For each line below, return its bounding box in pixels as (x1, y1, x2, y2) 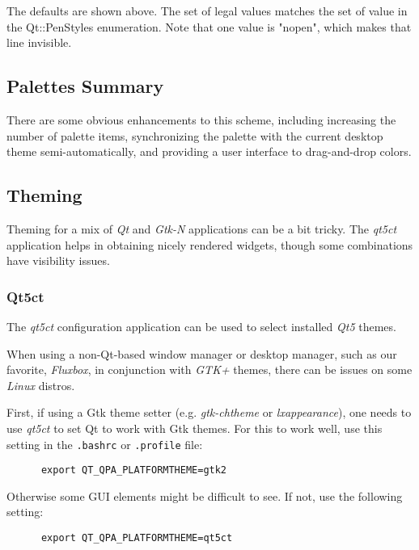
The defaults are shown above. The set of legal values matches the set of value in (6, 2, 408, 19)
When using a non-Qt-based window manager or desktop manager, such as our (6, 345, 397, 362)
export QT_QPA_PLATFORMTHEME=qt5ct (40, 532, 233, 544)
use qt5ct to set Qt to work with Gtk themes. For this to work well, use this (6, 419, 383, 436)
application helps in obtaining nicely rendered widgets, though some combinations (6, 236, 413, 253)
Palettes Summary (6, 73, 164, 99)
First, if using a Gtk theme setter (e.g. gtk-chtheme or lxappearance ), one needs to (6, 404, 412, 421)
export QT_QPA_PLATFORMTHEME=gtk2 (40, 464, 227, 477)
